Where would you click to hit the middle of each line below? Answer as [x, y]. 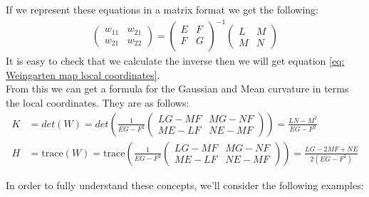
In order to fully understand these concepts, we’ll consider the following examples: [185, 185]
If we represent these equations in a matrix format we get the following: [162, 9]
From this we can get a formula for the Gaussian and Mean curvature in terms [177, 89]
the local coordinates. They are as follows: [98, 102]
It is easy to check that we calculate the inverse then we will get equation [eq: [175, 61]
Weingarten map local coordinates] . [83, 74]
